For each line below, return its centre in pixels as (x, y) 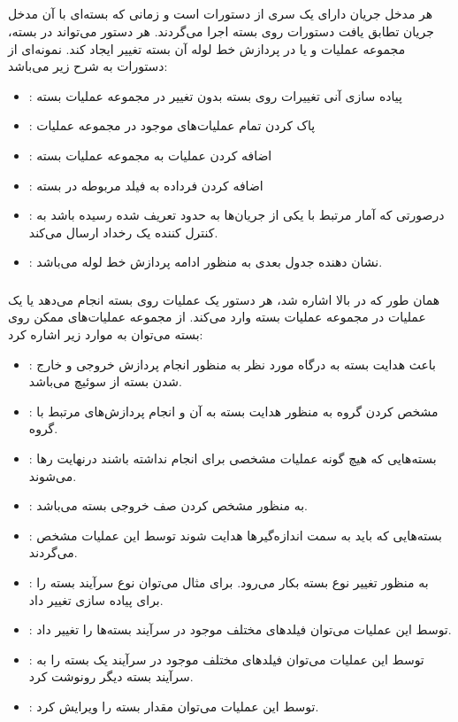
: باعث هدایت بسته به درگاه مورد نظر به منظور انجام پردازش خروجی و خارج (233, 364)
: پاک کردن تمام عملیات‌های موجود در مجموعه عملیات (172, 125)
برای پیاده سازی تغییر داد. (96, 599)
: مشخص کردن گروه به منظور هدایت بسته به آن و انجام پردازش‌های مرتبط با (233, 411)
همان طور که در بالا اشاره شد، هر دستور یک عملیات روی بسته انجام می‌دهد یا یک (224, 299)
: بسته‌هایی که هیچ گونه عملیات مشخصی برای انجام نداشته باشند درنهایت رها (233, 458)
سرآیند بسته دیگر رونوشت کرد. (111, 676)
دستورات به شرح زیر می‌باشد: (88, 66)
